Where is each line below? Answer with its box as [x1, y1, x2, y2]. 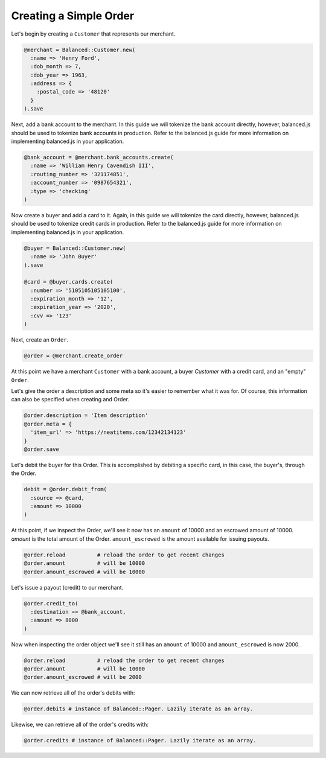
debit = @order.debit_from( [24, 486, 107, 493]
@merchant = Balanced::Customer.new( [24, 46, 136, 53]
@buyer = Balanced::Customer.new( [24, 244, 126, 252]
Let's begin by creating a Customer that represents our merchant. [11, 30, 176, 37]
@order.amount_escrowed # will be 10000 [24, 568, 145, 575]
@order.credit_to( [24, 600, 78, 607]
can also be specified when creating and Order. [11, 396, 130, 403]
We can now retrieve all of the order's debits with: [11, 689, 135, 696]
